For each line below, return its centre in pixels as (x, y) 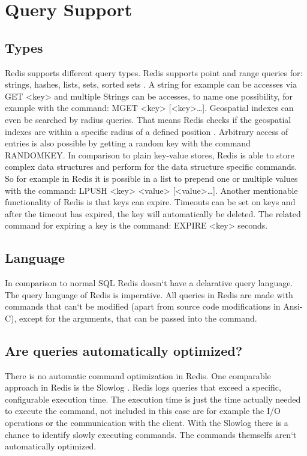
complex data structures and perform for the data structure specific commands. (151, 166)
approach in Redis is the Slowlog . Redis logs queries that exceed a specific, (143, 387)
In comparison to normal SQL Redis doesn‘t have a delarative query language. (149, 283)
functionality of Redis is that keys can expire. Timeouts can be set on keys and (150, 202)
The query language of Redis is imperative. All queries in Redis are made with (149, 294)
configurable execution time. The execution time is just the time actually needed (153, 399)
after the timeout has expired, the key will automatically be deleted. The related (153, 213)
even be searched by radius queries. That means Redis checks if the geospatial (148, 119)
